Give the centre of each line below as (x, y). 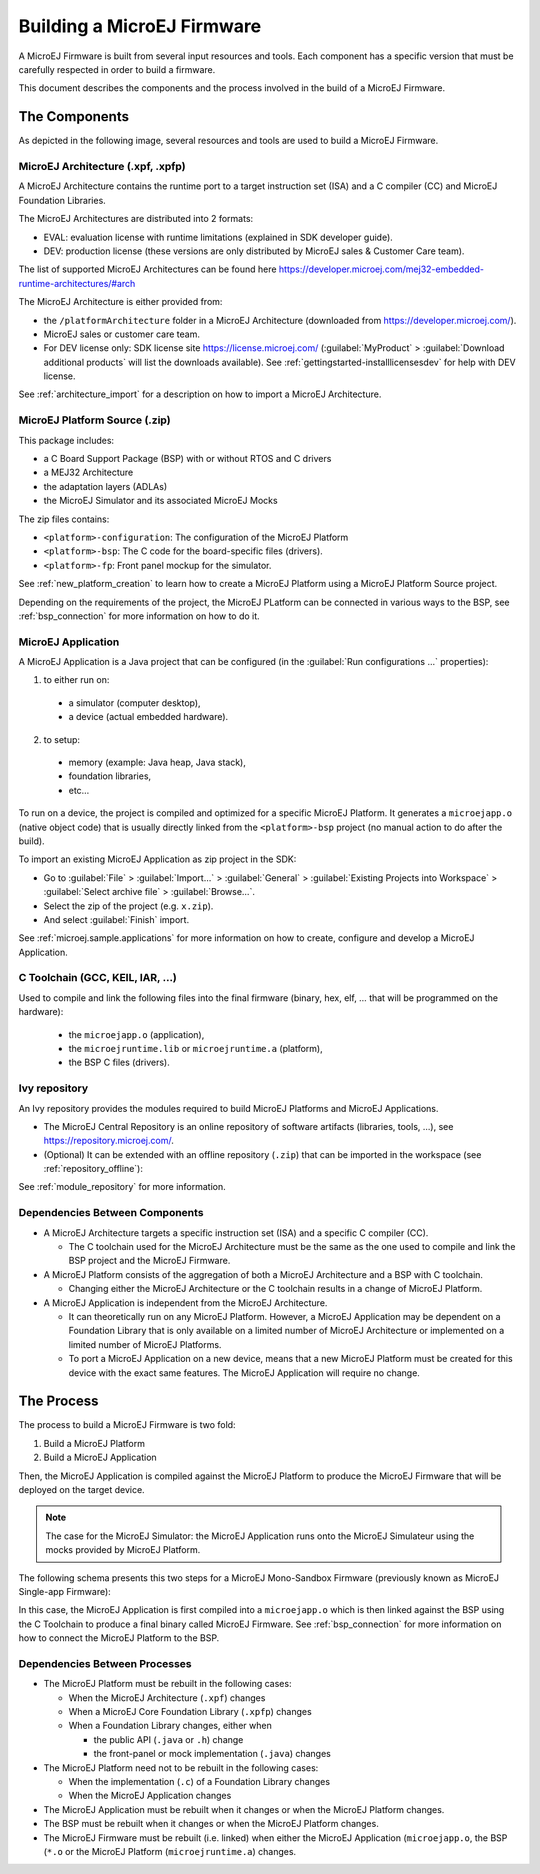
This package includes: (66, 440)
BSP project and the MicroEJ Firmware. (149, 1261)
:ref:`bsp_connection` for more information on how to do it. (139, 616)
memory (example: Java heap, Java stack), (157, 762)
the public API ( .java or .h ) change (168, 1739)
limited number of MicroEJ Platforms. (145, 1344)
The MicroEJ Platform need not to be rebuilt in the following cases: (181, 1767)
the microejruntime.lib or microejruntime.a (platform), (196, 1048)
